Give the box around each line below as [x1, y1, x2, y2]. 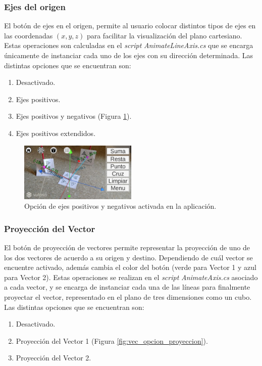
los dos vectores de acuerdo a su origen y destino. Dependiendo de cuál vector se [4, 252, 253, 262]
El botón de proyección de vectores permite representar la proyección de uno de [4, 242, 250, 252]
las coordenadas [4, 30, 53, 40]
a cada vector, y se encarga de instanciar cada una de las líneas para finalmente [4, 282, 250, 292]
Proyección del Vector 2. [16, 352, 91, 363]
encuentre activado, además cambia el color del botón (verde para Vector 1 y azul [4, 262, 256, 272]
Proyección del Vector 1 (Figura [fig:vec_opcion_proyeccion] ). [16, 335, 208, 346]
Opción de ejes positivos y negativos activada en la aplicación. [24, 201, 217, 211]
